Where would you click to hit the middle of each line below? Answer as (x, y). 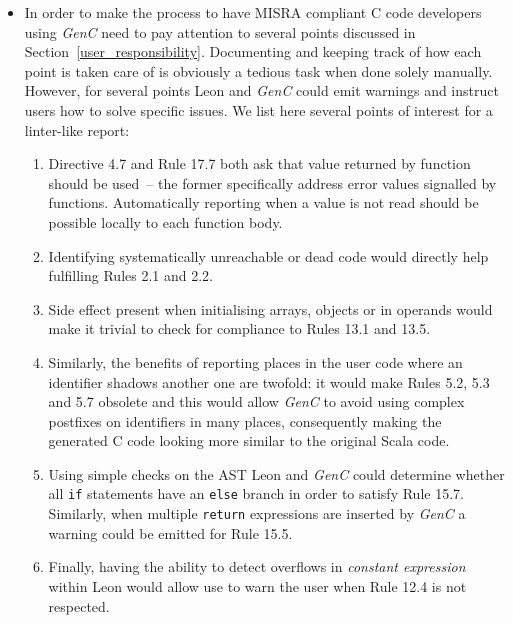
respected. (79, 605)
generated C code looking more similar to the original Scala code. (249, 440)
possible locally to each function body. (165, 221)
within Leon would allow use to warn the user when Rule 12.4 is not (257, 585)
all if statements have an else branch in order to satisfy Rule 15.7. (256, 493)
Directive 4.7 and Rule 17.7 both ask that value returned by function (259, 163)
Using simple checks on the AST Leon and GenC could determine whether (276, 473)
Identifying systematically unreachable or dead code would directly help (268, 255)
